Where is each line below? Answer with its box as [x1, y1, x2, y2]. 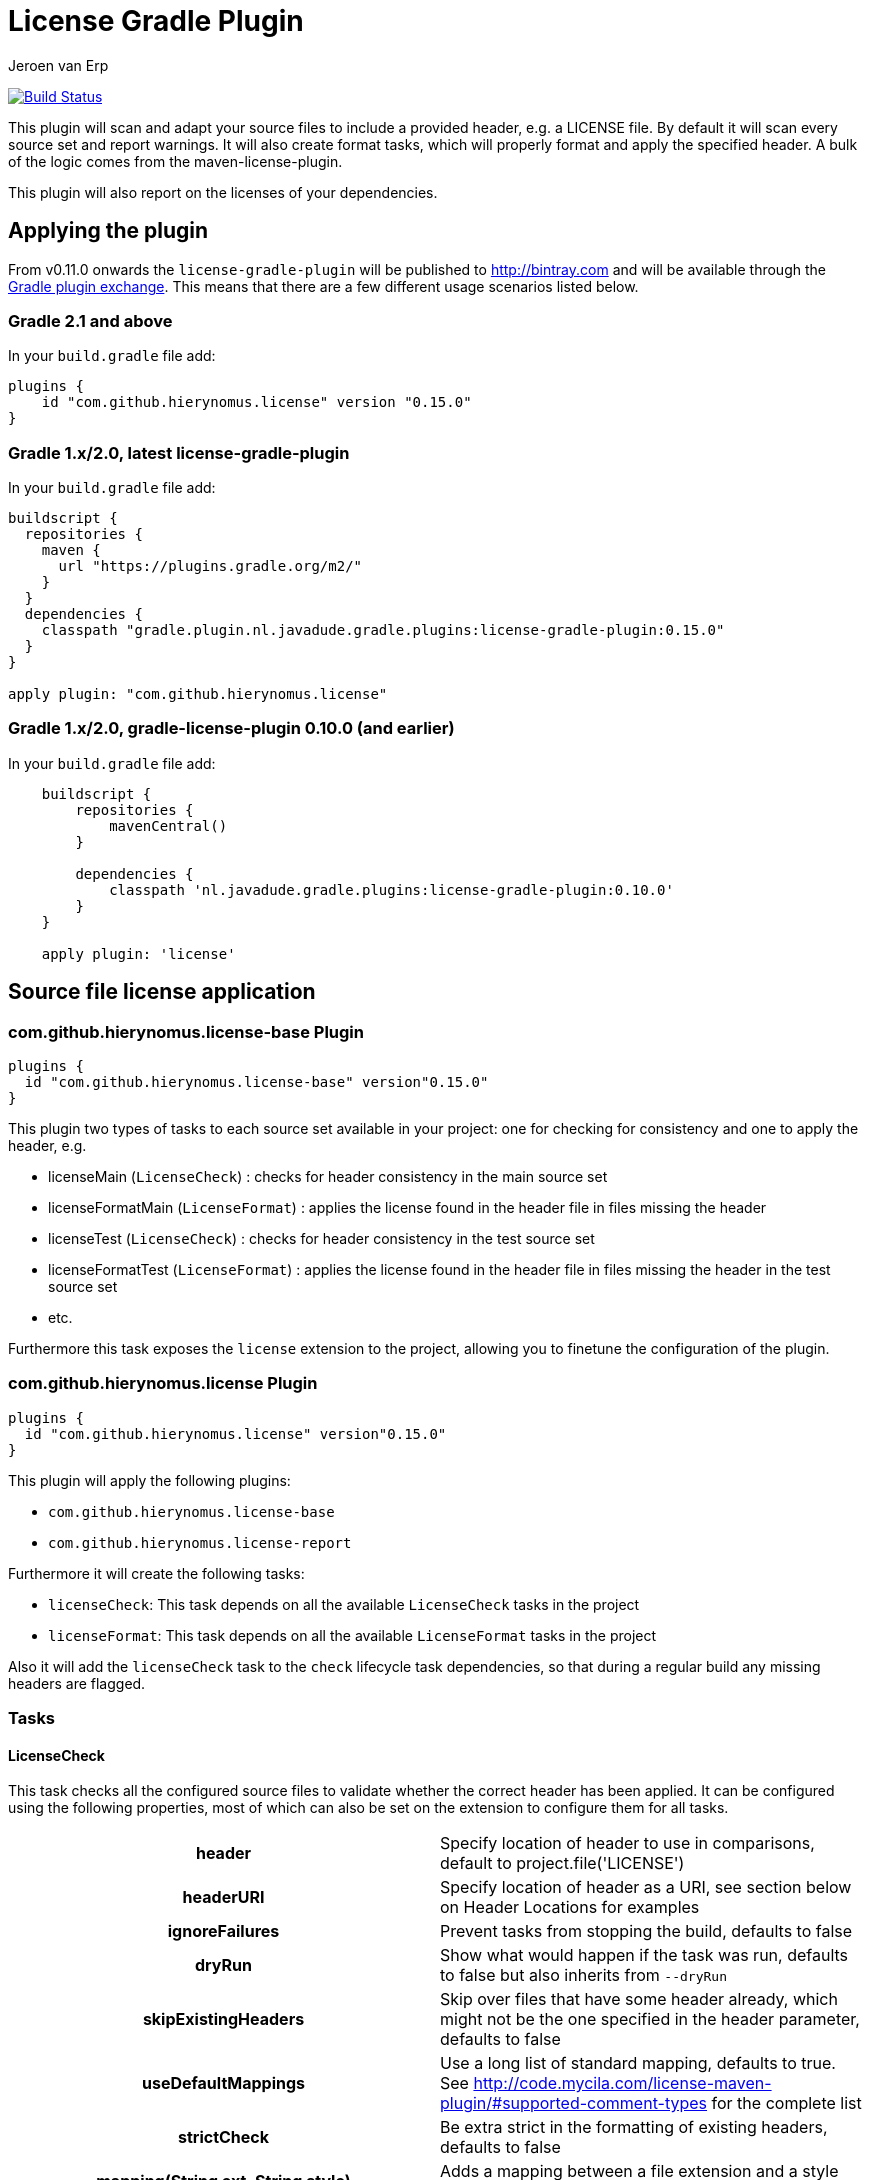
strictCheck [177, 2127, 270, 2148]
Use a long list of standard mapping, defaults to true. [440, 2053, 836, 2074]
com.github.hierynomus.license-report [48, 1534, 352, 1551]
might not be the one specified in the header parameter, [440, 2009, 860, 2030]
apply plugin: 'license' [41, 945, 236, 962]
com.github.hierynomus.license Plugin [8, 1373, 318, 1394]
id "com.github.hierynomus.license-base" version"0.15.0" [24, 1074, 489, 1091]
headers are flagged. [8, 1674, 146, 1692]
